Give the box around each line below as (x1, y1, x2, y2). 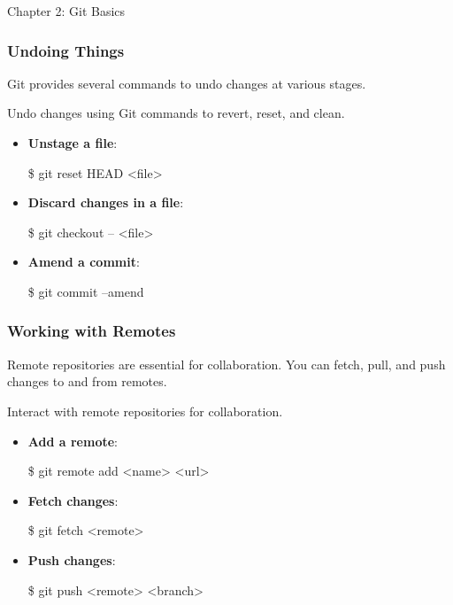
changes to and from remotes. (7, 372, 167, 391)
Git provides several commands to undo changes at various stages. (7, 74, 366, 92)
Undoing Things (7, 39, 125, 61)
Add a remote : (27, 431, 118, 450)
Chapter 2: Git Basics (7, 2, 126, 19)
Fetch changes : (27, 491, 119, 509)
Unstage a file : (27, 134, 118, 151)
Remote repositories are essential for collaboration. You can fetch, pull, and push (7, 354, 446, 373)
